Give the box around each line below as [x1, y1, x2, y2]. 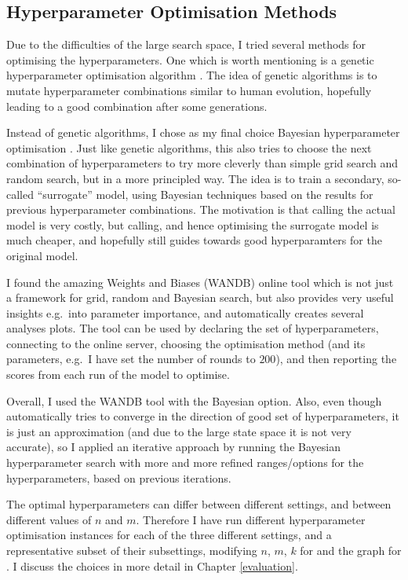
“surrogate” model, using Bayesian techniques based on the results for [37, 185, 373, 202]
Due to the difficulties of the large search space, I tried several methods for [6, 36, 366, 53]
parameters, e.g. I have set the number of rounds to [6, 351, 256, 367]
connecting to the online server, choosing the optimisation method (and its [6, 335, 366, 351]
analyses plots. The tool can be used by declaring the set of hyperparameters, [6, 320, 379, 336]
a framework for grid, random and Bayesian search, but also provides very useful [6, 289, 394, 306]
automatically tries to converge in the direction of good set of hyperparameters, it [6, 408, 399, 424]
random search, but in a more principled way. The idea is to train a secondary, [6, 170, 384, 186]
